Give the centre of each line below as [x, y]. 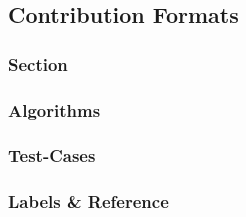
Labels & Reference [88, 201]
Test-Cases [52, 155]
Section [38, 63]
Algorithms [54, 109]
